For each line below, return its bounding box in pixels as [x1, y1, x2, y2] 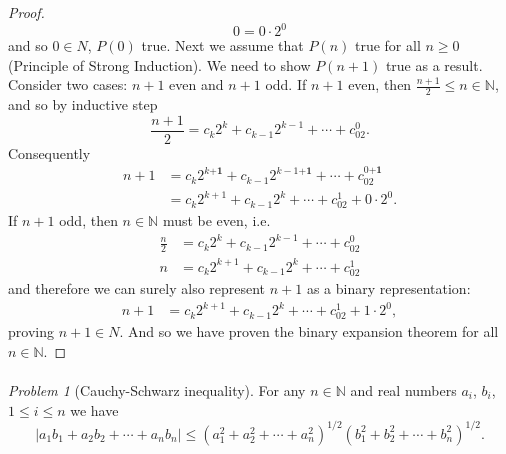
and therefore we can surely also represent [8, 277, 266, 298]
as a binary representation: [306, 277, 471, 298]
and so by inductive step [8, 94, 158, 115]
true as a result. [385, 54, 483, 75]
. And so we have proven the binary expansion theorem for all [119, 321, 499, 342]
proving [8, 321, 54, 342]
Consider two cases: [8, 74, 128, 95]
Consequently [8, 142, 91, 163]
